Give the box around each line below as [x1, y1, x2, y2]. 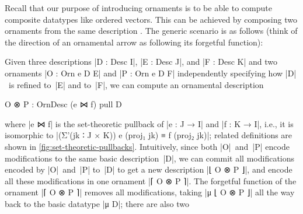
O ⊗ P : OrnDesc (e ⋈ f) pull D [5, 98, 122, 110]
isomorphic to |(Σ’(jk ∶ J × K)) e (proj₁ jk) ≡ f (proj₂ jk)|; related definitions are [5, 129, 292, 141]
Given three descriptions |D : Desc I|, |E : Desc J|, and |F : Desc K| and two [5, 55, 277, 68]
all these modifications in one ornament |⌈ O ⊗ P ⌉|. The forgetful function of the [5, 174, 297, 187]
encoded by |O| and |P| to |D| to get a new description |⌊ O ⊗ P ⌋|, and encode [5, 163, 292, 176]
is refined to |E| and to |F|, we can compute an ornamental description [8, 78, 264, 90]
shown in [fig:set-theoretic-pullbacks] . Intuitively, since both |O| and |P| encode [5, 140, 290, 152]
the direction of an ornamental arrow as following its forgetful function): [5, 36, 263, 48]
